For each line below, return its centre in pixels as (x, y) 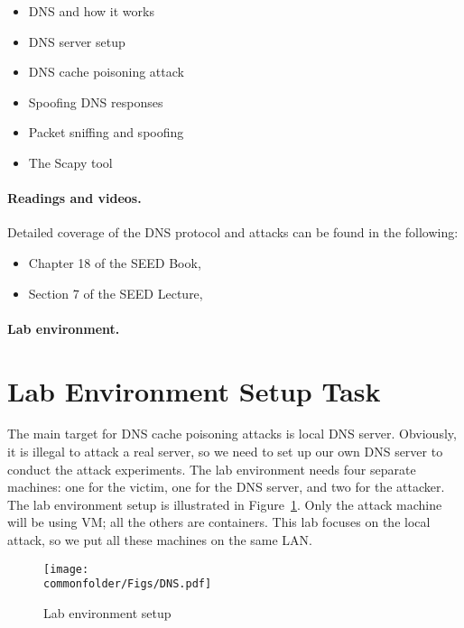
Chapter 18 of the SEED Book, (115, 262)
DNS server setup (77, 41)
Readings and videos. (74, 198)
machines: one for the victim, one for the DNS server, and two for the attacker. (226, 487)
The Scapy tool (70, 162)
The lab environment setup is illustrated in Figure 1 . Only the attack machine (225, 504)
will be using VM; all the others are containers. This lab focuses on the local (219, 522)
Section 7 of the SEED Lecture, (116, 293)
